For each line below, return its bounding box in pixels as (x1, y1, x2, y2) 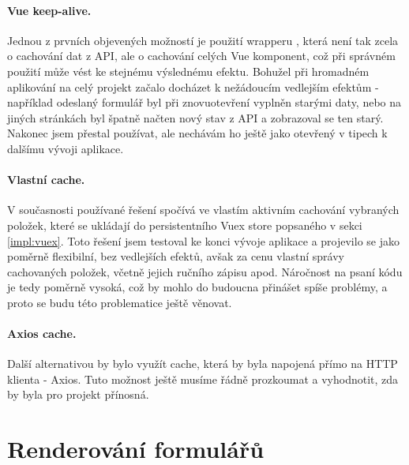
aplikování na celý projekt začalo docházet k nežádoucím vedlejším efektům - (7, 78, 379, 95)
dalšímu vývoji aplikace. (7, 140, 124, 156)
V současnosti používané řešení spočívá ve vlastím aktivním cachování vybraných (7, 201, 400, 218)
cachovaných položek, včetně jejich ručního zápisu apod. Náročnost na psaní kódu (7, 263, 403, 279)
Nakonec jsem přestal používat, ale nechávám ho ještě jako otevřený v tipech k (7, 125, 388, 141)
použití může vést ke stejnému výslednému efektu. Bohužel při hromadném (7, 62, 370, 79)
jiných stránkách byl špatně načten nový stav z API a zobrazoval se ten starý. (7, 109, 384, 126)
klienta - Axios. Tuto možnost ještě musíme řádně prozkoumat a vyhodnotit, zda (7, 370, 399, 387)
